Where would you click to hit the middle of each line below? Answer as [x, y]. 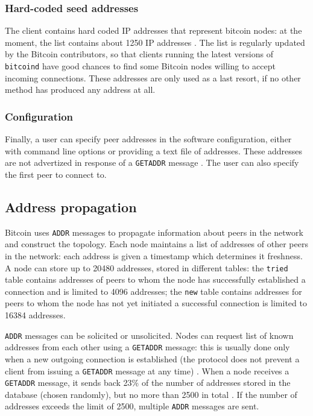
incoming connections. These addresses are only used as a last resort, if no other [153, 77]
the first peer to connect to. [56, 174]
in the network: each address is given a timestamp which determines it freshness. [154, 255]
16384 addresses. [35, 315]
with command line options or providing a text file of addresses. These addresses [154, 150]
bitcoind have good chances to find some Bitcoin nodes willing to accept [140, 66]
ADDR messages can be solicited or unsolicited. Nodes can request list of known [149, 335]
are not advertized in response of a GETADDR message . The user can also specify [152, 162]
